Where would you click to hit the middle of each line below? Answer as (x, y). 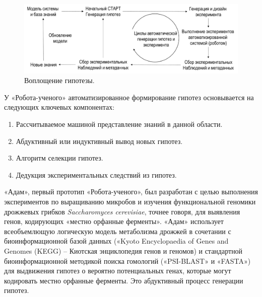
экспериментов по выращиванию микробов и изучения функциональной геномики (130, 201)
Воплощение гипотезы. (59, 80)
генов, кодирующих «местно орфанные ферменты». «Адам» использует (114, 221)
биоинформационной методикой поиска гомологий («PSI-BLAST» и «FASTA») (127, 261)
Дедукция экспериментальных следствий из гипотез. (96, 174)
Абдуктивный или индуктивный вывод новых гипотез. (99, 141)
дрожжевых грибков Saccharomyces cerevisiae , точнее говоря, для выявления (122, 211)
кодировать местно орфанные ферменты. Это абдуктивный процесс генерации (124, 280)
